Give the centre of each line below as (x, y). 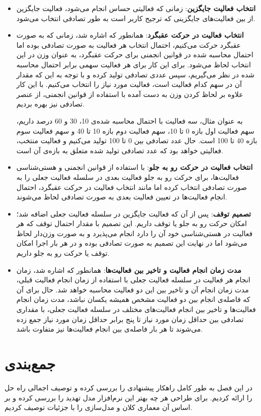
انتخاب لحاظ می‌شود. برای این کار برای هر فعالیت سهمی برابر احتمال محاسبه (134, 64)
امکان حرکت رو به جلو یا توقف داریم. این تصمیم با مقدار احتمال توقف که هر (132, 223)
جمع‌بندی (30, 363)
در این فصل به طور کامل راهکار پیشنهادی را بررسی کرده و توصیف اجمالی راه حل (128, 387)
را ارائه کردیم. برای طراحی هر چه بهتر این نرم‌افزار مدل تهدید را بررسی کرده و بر (128, 397)
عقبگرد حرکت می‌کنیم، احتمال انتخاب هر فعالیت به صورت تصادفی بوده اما (128, 44)
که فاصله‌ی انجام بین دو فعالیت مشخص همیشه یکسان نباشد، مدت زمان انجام (133, 299)
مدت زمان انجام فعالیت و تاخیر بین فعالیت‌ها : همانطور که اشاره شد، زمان (129, 270)
